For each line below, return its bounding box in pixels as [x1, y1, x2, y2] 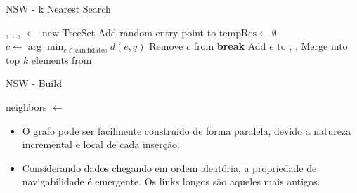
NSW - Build [6, 76, 62, 91]
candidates [74, 46, 108, 54]
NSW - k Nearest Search [6, 1, 111, 15]
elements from [31, 52, 92, 67]
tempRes [219, 28, 257, 39]
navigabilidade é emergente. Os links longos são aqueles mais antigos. [22, 174, 320, 189]
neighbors [6, 99, 47, 114]
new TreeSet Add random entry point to [42, 25, 216, 39]
